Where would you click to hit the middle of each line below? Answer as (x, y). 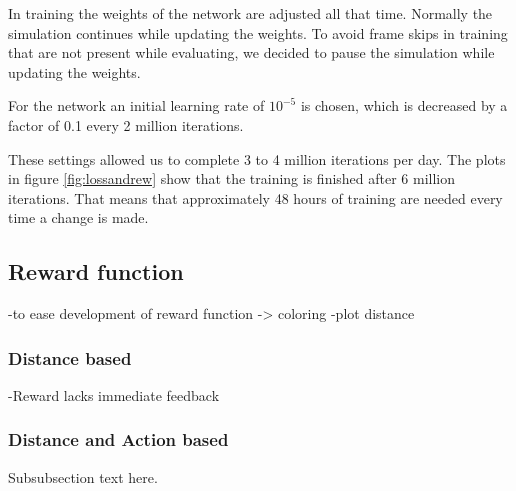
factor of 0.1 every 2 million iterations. (126, 124)
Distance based (70, 357)
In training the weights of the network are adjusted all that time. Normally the (250, 13)
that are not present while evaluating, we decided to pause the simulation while (251, 52)
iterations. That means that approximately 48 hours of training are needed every (255, 197)
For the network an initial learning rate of (136, 105)
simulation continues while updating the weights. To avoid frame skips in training (258, 32)
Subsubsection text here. (83, 476)
